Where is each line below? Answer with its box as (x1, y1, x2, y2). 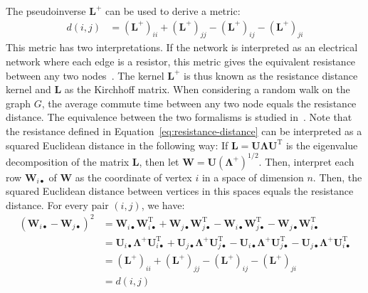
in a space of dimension (201, 169, 304, 184)
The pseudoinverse (6, 4, 86, 18)
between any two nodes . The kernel (6, 68, 164, 82)
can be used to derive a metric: (105, 4, 241, 18)
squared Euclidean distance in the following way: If (6, 137, 228, 152)
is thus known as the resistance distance (183, 68, 358, 82)
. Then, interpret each (258, 154, 354, 169)
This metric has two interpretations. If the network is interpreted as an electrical (6, 40, 358, 55)
